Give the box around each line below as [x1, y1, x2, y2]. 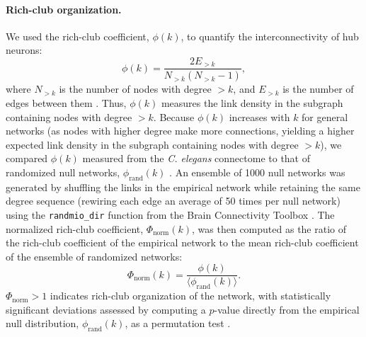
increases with [229, 109, 290, 124]
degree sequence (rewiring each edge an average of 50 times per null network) [6, 193, 341, 208]
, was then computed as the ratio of [192, 221, 347, 236]
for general [302, 109, 348, 124]
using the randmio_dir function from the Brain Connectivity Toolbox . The [6, 207, 335, 222]
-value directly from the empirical [214, 302, 360, 316]
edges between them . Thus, [6, 95, 127, 110]
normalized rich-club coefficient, [6, 221, 144, 236]
